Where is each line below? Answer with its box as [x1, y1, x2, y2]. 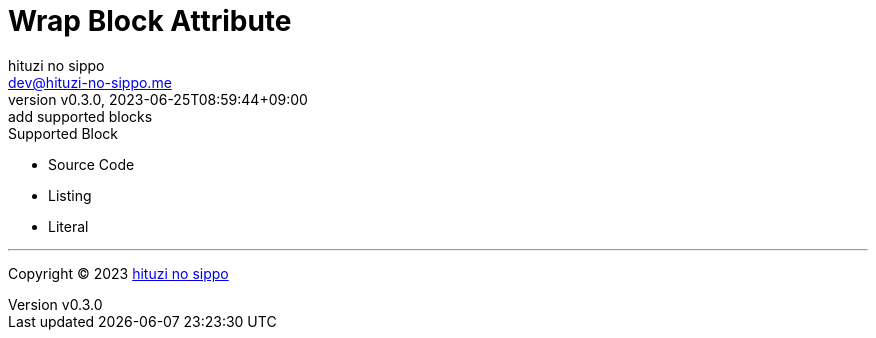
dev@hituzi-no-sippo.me [8, 73, 172, 91]
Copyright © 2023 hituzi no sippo [8, 264, 229, 282]
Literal [48, 217, 89, 235]
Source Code [48, 155, 135, 173]
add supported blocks [8, 107, 153, 125]
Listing [48, 186, 92, 204]
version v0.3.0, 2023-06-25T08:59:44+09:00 [8, 90, 308, 108]
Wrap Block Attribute [8, 4, 292, 38]
